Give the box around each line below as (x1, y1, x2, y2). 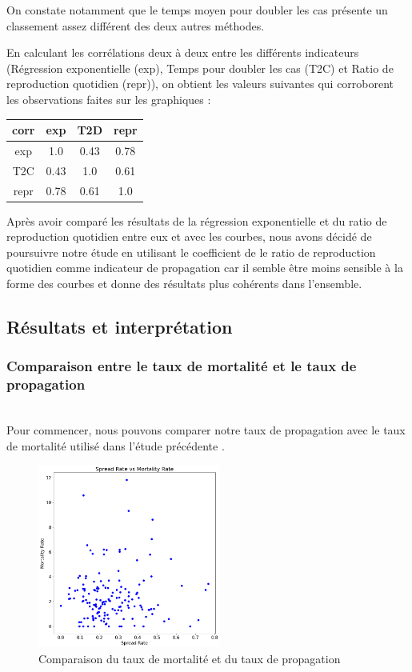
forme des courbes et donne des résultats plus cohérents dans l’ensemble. (6, 275, 362, 292)
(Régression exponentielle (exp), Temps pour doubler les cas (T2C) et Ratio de (6, 59, 394, 76)
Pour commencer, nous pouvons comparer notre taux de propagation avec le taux (6, 422, 406, 438)
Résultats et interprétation (6, 314, 233, 339)
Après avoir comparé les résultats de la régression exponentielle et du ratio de (6, 212, 387, 229)
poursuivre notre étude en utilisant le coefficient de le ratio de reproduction (6, 243, 376, 260)
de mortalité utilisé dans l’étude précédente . (6, 437, 225, 454)
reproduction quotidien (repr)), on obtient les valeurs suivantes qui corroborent (6, 75, 394, 92)
